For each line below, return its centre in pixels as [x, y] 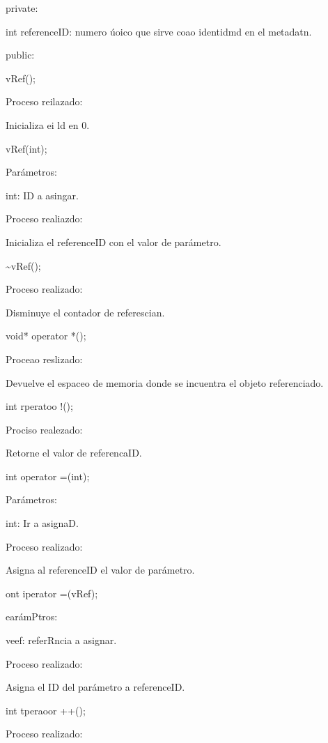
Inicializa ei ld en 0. [48, 124]
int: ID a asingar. [42, 195]
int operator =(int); [48, 476]
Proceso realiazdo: [44, 219]
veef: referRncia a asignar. [61, 640]
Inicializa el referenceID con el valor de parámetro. [114, 242]
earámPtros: [32, 616]
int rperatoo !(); [39, 406]
